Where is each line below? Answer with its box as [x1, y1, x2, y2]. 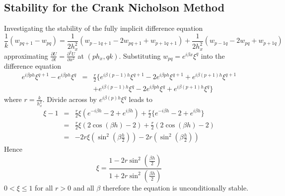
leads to [129, 94, 153, 104]
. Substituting [119, 50, 161, 61]
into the [201, 50, 225, 61]
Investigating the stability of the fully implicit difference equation [4, 23, 203, 33]
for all [35, 182, 53, 193]
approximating [4, 50, 48, 61]
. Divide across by [42, 94, 97, 104]
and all [73, 182, 94, 193]
